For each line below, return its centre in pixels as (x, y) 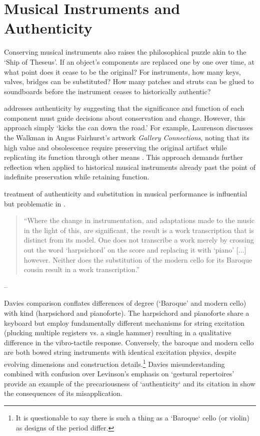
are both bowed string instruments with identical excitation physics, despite (120, 352)
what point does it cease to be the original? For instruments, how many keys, (122, 71)
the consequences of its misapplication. (63, 393)
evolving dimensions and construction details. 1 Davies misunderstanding (114, 363)
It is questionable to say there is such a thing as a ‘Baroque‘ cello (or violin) (132, 417)
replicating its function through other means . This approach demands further (123, 157)
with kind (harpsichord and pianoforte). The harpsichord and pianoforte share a (127, 312)
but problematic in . (35, 203)
